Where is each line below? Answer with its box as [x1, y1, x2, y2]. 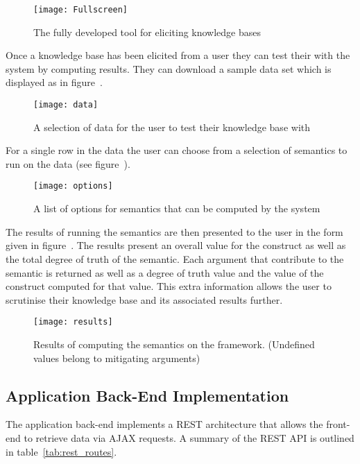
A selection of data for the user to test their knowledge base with [33, 119, 310, 134]
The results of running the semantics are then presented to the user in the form [6, 224, 343, 239]
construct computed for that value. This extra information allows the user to [6, 279, 332, 293]
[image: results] [33, 317, 113, 327]
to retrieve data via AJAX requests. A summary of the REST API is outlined [24, 430, 354, 445]
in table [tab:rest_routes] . [6, 444, 117, 458]
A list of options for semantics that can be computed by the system [33, 201, 320, 216]
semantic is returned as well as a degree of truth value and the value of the [6, 265, 324, 280]
